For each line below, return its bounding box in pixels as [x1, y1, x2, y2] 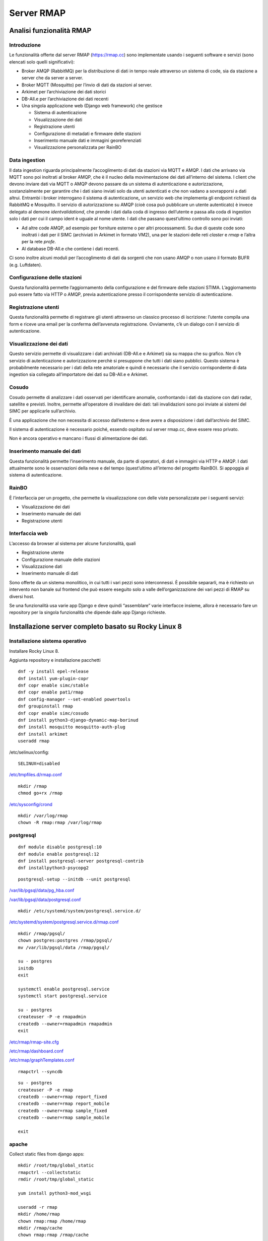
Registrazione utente [21, 550, 64, 555]
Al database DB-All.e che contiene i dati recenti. [21, 246, 120, 252]
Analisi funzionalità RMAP [9, 26, 92, 35]
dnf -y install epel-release [18, 669, 89, 675]
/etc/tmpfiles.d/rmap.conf [9, 772, 62, 778]
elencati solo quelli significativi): [9, 59, 75, 65]
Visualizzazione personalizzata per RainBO [34, 144, 122, 150]
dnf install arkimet [18, 731, 68, 737]
